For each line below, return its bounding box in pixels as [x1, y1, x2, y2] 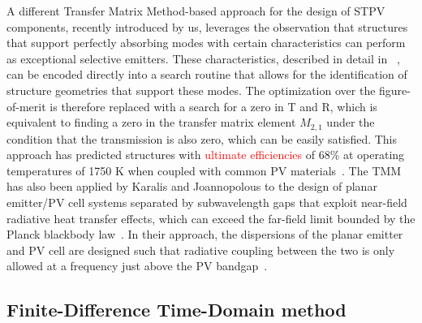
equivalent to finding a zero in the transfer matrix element [6, 114, 296, 131]
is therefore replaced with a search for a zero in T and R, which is [50, 97, 377, 114]
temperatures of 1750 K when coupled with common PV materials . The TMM [6, 161, 402, 179]
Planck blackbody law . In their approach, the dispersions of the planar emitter [6, 226, 403, 243]
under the [326, 114, 375, 131]
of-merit [6, 97, 46, 114]
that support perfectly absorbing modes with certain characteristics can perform [6, 34, 406, 51]
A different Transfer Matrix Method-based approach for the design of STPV [6, 2, 385, 19]
